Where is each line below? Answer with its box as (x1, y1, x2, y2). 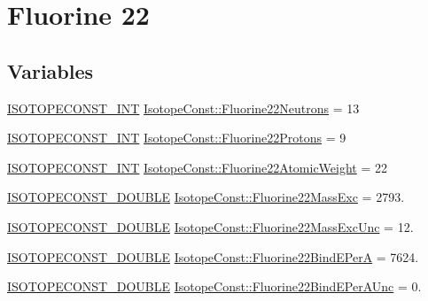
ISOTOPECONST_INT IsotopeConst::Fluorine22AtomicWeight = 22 (7, 158, 387, 176)
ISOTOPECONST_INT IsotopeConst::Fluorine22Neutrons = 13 (7, 98, 360, 117)
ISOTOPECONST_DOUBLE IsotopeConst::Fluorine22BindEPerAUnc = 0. (7, 277, 422, 296)
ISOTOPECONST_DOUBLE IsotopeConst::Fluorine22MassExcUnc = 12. (7, 217, 414, 235)
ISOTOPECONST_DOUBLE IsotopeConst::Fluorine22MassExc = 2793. (7, 188, 405, 206)
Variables (7, 57, 94, 84)
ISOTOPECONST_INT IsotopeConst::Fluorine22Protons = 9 (7, 128, 346, 147)
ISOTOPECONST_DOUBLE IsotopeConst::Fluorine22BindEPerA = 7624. (7, 247, 419, 266)
